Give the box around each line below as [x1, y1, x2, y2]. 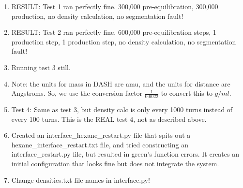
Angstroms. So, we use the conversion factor [11, 88, 143, 98]
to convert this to [161, 88, 213, 98]
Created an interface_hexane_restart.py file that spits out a [11, 130, 191, 140]
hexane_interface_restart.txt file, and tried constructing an [11, 139, 188, 149]
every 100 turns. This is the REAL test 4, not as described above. [11, 114, 207, 124]
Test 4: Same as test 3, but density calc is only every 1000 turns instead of [11, 104, 233, 114]
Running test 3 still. [11, 62, 71, 72]
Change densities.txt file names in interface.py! [11, 174, 150, 185]
